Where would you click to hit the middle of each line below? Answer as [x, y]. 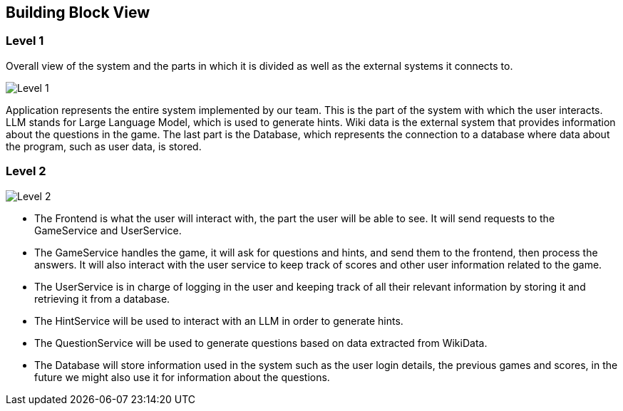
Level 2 [26, 171]
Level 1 [25, 41]
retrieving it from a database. [102, 298]
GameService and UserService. [108, 230]
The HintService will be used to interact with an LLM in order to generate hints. [219, 321]
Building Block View [78, 12]
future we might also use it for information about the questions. [182, 377]
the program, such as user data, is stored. [104, 146]
